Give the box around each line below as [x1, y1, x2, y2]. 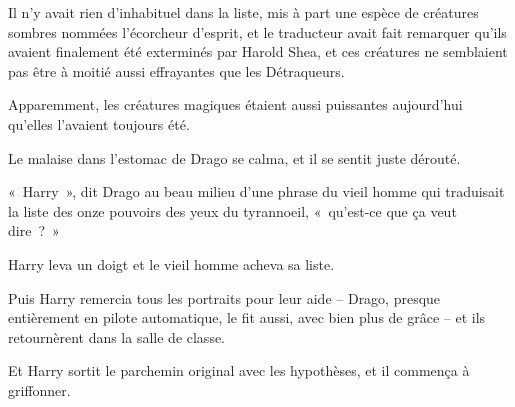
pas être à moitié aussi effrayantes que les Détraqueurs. [8, 60, 345, 81]
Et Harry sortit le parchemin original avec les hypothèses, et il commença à [8, 360, 470, 381]
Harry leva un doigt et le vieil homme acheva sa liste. [8, 253, 335, 274]
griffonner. [8, 379, 71, 400]
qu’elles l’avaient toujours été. [8, 113, 190, 134]
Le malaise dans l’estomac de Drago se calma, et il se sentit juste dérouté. [8, 147, 461, 168]
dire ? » [8, 220, 60, 241]
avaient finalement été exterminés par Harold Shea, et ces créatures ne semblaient [8, 41, 508, 62]
